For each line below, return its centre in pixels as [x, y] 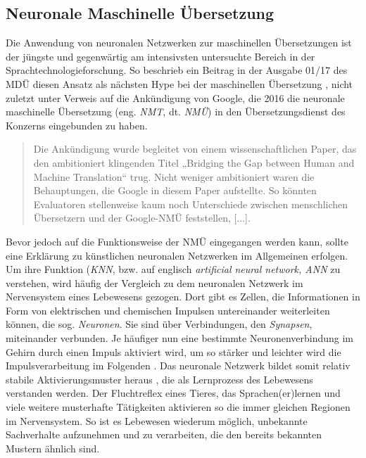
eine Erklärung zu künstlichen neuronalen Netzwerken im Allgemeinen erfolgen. [177, 255]
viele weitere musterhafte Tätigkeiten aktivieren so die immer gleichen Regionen [178, 407]
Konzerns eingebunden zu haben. [77, 125]
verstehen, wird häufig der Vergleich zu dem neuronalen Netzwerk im [154, 282]
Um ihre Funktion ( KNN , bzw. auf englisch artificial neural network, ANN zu [173, 269]
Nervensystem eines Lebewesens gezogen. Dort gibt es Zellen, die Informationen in [183, 297]
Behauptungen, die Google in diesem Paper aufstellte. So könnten [175, 190]
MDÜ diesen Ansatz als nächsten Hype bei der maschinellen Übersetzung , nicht [179, 83]
